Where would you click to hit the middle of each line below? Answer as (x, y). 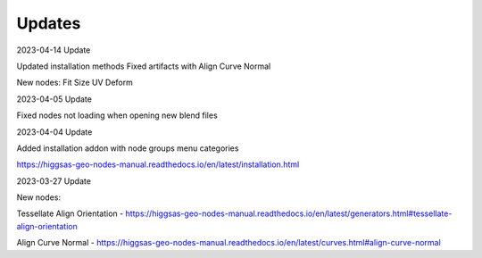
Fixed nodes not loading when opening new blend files (117, 115)
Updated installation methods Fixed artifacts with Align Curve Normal (144, 66)
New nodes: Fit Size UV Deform (75, 83)
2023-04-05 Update (54, 99)
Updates (49, 23)
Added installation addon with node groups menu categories (128, 148)
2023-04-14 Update (54, 50)
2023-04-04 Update (54, 132)
